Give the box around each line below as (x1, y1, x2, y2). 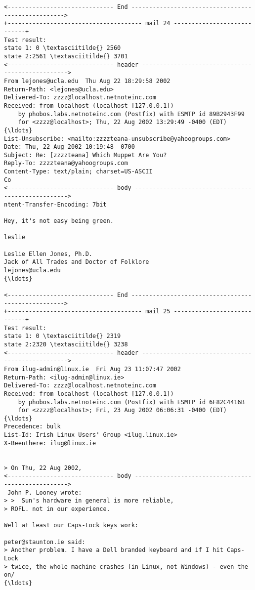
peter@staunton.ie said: (4, 538, 85, 546)
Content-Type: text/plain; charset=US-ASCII (4, 168, 153, 175)
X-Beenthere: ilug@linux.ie (4, 439, 96, 447)
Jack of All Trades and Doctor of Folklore (4, 258, 149, 266)
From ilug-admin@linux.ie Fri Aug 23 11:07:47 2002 (4, 365, 181, 373)
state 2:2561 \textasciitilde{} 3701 (4, 52, 128, 60)
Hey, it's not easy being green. (4, 217, 114, 225)
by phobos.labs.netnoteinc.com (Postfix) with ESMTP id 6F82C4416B (18, 398, 245, 406)
